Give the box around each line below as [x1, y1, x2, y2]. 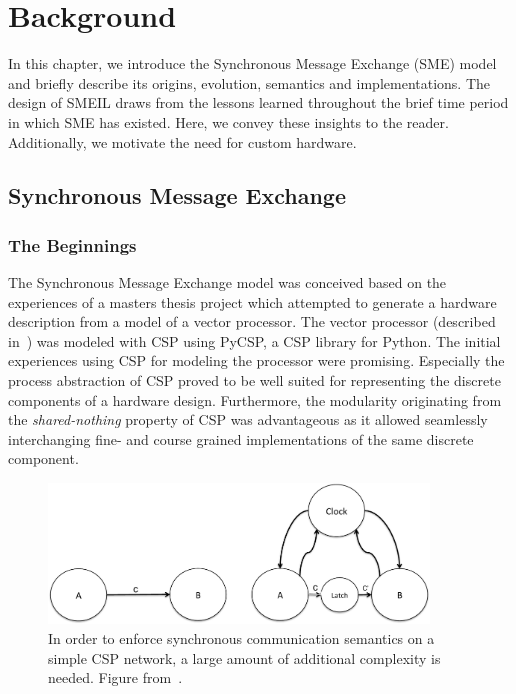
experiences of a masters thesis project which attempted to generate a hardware [8, 291, 497, 312]
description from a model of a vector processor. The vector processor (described [8, 311, 496, 332]
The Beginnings [8, 232, 137, 257]
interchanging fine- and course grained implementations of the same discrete [8, 428, 474, 449]
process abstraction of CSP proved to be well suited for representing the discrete [8, 370, 501, 391]
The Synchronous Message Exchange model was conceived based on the [8, 272, 447, 293]
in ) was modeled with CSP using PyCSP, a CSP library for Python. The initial [8, 330, 501, 351]
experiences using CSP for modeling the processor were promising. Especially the [8, 350, 505, 371]
